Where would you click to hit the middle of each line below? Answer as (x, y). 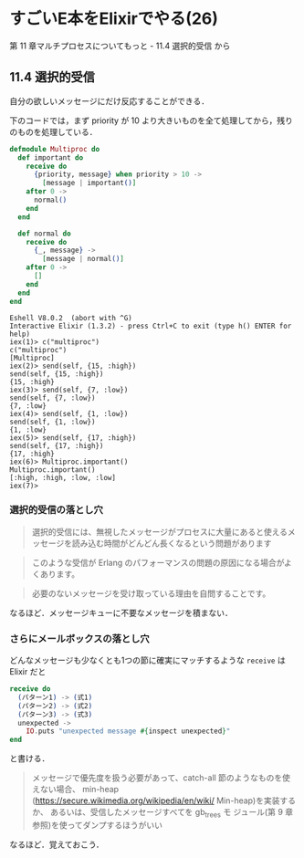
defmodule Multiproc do (55, 149)
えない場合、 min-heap (75, 790)
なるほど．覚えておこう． (57, 844)
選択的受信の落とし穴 (56, 510)
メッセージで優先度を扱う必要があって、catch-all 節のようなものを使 (161, 778)
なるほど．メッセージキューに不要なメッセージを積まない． (121, 612)
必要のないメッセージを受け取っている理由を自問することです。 (151, 593)
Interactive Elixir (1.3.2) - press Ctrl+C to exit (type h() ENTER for (151, 326)
